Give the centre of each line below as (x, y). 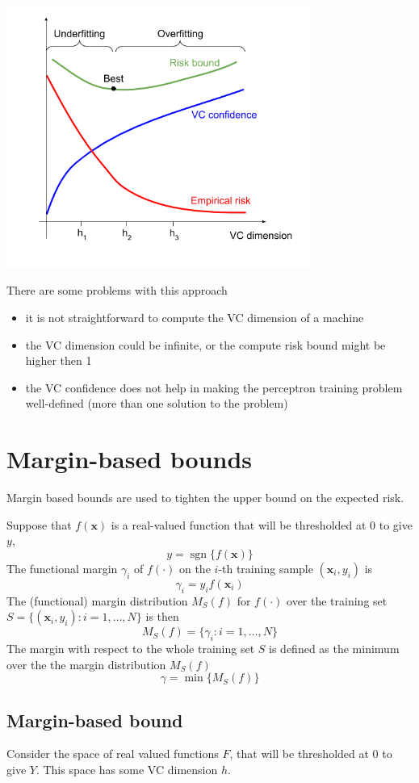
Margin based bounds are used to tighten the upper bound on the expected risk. (205, 498)
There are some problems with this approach (117, 290)
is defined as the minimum (334, 648)
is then (162, 616)
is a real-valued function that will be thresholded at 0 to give (262, 524)
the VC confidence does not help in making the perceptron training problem (214, 387)
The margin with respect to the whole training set (131, 648)
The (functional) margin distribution (97, 600)
